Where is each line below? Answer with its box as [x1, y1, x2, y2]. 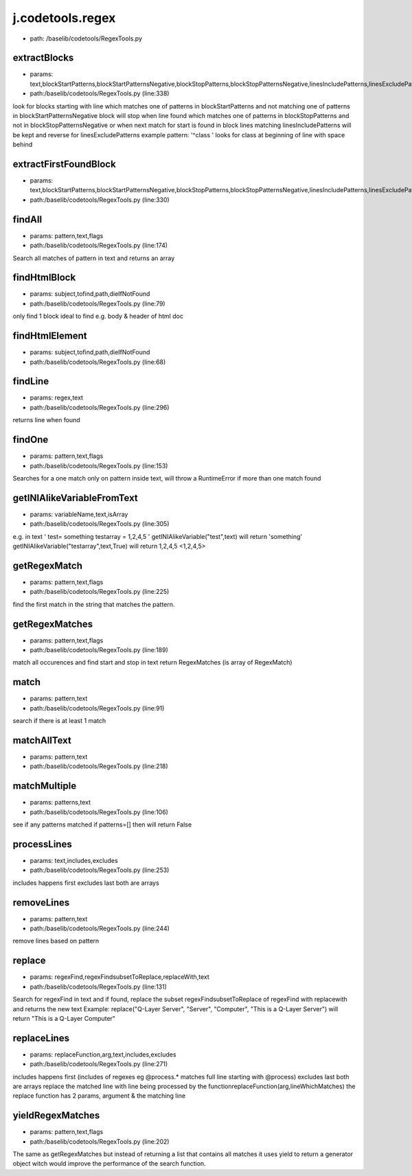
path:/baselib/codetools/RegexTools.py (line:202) [30, 1137, 170, 1146]
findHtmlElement [12, 330, 87, 342]
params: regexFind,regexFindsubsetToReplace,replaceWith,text [30, 973, 209, 981]
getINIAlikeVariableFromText [12, 492, 139, 504]
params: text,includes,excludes [30, 856, 118, 864]
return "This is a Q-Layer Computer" [12, 1014, 116, 1022]
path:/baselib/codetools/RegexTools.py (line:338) [30, 89, 170, 97]
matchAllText [12, 735, 71, 746]
